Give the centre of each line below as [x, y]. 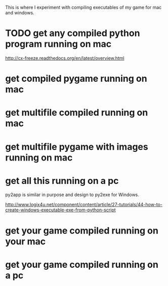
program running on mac [58, 44]
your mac [26, 241]
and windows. [20, 13]
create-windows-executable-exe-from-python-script [60, 210]
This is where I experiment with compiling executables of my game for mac [83, 7]
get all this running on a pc [62, 181]
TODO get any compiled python [73, 33]
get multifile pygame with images [77, 147]
